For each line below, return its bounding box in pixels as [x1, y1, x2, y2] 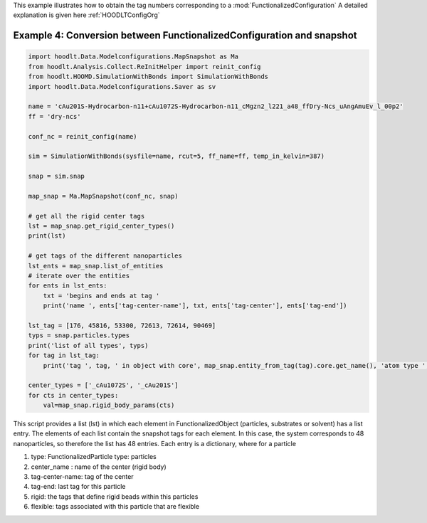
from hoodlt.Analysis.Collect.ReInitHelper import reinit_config [28, 63, 261, 70]
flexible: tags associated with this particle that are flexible [31, 502, 199, 511]
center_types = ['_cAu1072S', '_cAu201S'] [28, 381, 179, 389]
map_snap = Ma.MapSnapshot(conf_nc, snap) [28, 192, 179, 200]
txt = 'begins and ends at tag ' [43, 292, 160, 300]
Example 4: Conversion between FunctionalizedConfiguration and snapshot [13, 29, 357, 42]
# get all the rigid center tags [28, 212, 145, 220]
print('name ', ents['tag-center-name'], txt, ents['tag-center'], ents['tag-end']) [43, 302, 348, 310]
